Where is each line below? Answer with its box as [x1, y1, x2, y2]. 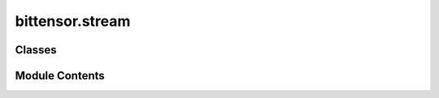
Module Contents [15, 69, 105, 83]
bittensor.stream [15, 12, 131, 30]
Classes [15, 43, 57, 57]
